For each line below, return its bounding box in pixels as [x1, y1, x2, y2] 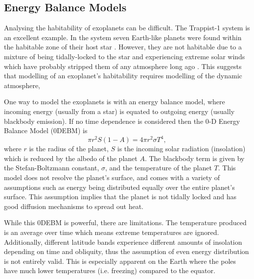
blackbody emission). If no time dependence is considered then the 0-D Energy [4, 116, 240, 126]
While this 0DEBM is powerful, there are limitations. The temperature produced [4, 217, 247, 228]
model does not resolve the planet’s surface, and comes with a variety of [4, 172, 220, 183]
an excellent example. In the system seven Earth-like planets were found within [4, 32, 242, 42]
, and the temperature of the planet [105, 163, 212, 173]
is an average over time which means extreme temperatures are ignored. [4, 227, 219, 237]
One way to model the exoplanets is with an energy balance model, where [4, 96, 225, 107]
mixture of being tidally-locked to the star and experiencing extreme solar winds [4, 51, 245, 61]
